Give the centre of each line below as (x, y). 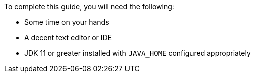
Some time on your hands (67, 22)
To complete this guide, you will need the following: (89, 7)
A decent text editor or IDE (68, 38)
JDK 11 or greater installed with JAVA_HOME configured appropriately (138, 53)
